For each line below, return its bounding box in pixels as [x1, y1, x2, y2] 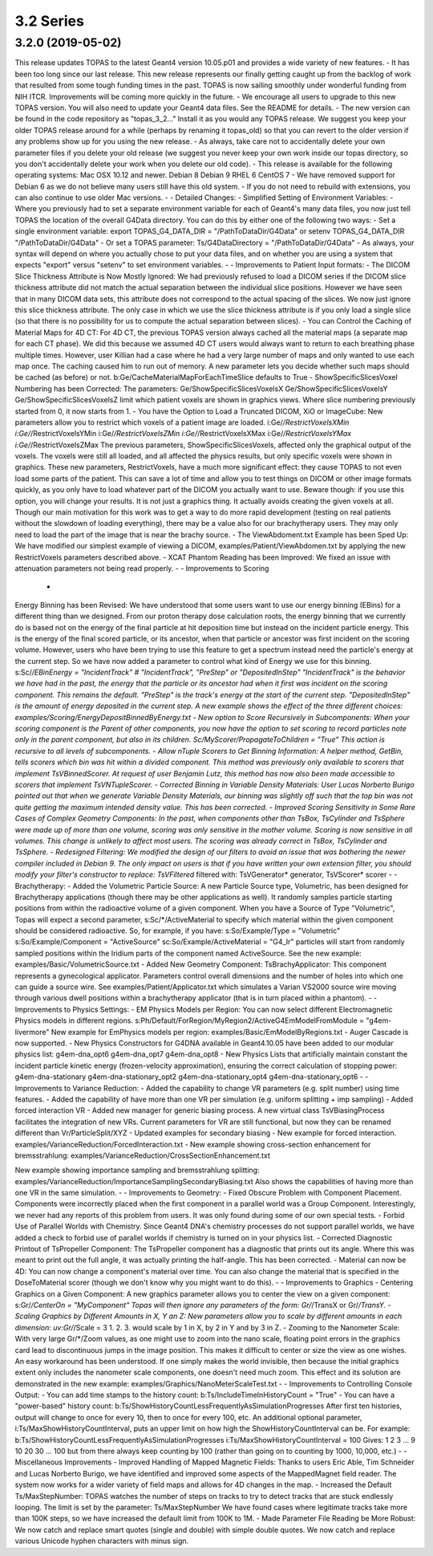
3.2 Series [14, 12, 84, 30]
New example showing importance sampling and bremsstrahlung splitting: [14, 1165, 260, 1175]
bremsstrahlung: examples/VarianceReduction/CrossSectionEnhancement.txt [14, 1151, 270, 1160]
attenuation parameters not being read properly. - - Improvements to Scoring [14, 563, 269, 573]
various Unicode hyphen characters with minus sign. [14, 1536, 189, 1546]
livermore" [14, 1027, 50, 1037]
